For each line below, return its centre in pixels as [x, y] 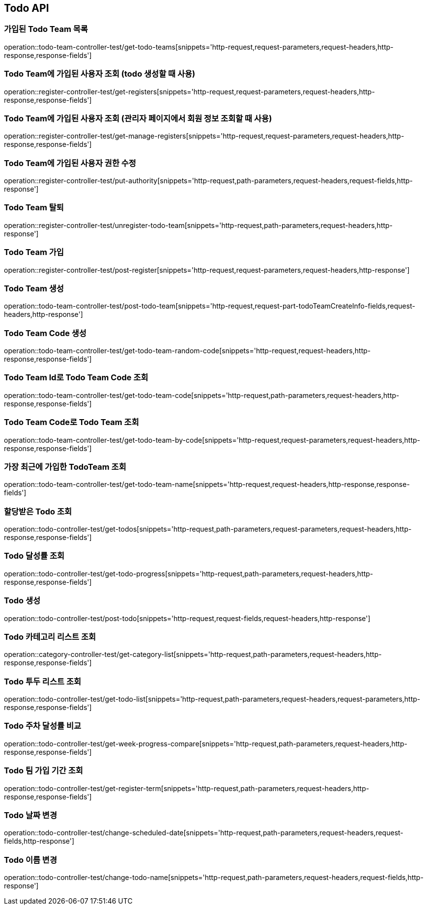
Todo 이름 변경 [30, 860]
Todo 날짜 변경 [30, 815]
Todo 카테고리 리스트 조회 [50, 637]
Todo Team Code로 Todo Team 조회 [71, 422]
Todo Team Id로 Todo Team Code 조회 [76, 378]
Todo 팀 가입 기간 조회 [43, 771]
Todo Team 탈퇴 [34, 208]
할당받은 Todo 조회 [38, 511]
